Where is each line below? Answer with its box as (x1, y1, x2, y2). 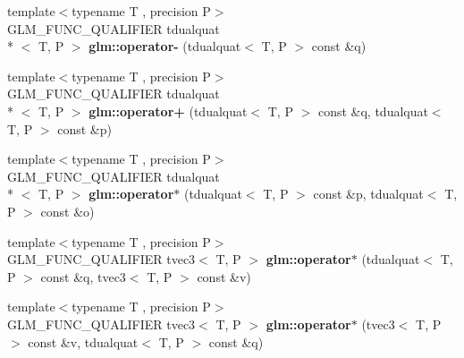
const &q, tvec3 (40, 267, 126, 286)
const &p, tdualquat (313, 184, 424, 203)
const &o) (40, 201, 95, 220)
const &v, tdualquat (28, 332, 139, 351)
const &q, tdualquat (317, 101, 428, 120)
